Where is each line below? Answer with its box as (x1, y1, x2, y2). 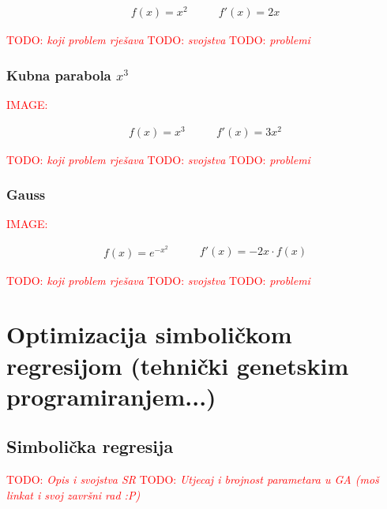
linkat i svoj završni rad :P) (6, 486, 141, 503)
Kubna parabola (6, 65, 111, 84)
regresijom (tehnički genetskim (6, 349, 349, 381)
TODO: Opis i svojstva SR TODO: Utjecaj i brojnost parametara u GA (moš (6, 471, 379, 488)
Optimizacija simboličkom (6, 318, 292, 350)
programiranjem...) (6, 380, 216, 412)
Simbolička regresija (6, 434, 174, 458)
